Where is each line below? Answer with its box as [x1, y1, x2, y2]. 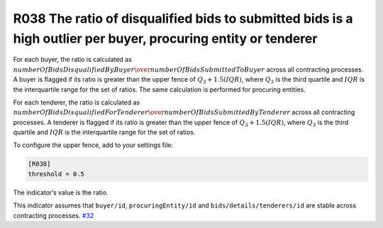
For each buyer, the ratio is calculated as [13, 55, 133, 64]
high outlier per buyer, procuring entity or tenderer [13, 31, 318, 46]
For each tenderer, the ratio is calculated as [13, 98, 140, 107]
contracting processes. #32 [13, 211, 94, 219]
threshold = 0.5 [28, 170, 85, 178]
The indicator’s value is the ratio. [13, 188, 109, 197]
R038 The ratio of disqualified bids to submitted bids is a [13, 11, 353, 26]
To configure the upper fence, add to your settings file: [13, 141, 174, 149]
